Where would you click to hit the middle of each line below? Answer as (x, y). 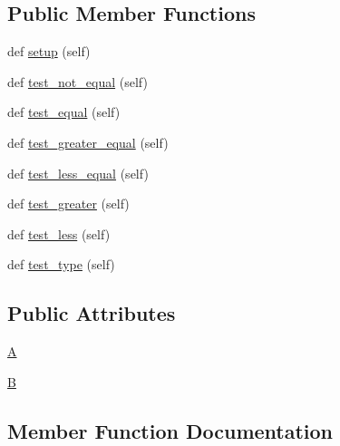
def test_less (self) (59, 233)
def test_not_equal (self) (78, 81)
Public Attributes (92, 313)
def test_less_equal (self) (78, 173)
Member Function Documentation (170, 430)
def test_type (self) (61, 264)
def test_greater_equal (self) (88, 142)
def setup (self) (49, 51)
